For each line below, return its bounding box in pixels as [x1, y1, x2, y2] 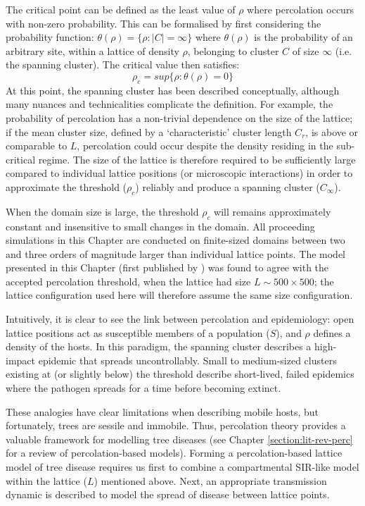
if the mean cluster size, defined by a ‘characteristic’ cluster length [6, 124, 292, 139]
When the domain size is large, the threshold [6, 204, 199, 218]
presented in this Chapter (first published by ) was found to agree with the [6, 260, 329, 275]
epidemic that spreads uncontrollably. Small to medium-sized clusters [38, 352, 337, 367]
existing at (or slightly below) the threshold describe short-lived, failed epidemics [6, 366, 354, 381]
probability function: [6, 30, 94, 44]
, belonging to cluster [187, 43, 279, 58]
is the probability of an [254, 30, 353, 44]
